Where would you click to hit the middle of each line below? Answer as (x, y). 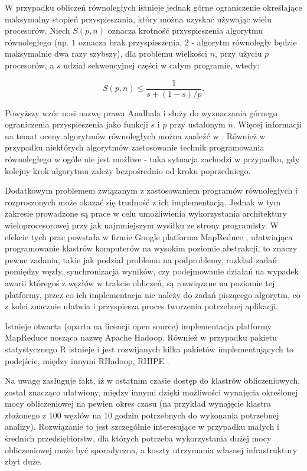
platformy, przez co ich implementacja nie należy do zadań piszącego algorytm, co (153, 294)
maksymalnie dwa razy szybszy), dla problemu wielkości (106, 53)
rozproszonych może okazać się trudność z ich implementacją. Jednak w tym (143, 202)
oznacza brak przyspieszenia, (130, 42)
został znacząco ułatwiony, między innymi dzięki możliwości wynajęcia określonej (151, 392)
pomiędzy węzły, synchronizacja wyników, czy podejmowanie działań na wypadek (152, 271)
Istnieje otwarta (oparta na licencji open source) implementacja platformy (138, 326)
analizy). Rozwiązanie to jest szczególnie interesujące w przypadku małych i (142, 426)
